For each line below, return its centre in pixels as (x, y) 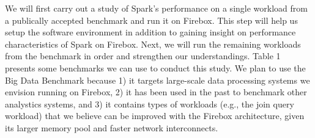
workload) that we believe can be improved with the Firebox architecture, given (155, 116)
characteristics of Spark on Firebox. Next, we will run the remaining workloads (153, 44)
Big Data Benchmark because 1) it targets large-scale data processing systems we (157, 80)
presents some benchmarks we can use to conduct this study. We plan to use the (155, 67)
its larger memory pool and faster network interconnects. (112, 127)
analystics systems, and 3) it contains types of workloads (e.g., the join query (150, 103)
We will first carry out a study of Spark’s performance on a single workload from (156, 8)
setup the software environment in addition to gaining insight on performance (150, 32)
